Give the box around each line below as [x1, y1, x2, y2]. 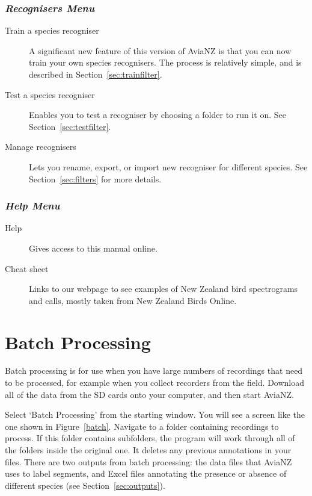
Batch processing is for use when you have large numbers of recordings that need [5, 364, 303, 377]
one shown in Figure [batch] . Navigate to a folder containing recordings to [5, 420, 279, 432]
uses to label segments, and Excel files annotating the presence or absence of [5, 467, 287, 480]
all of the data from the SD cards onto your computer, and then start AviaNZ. [5, 388, 294, 400]
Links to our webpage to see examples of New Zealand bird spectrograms [29, 282, 298, 295]
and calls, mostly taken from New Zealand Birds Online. [29, 294, 237, 306]
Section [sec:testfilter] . [29, 120, 111, 132]
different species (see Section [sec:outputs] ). [5, 479, 165, 491]
